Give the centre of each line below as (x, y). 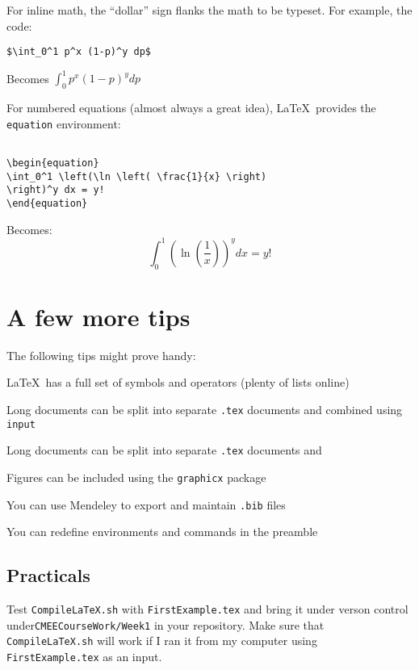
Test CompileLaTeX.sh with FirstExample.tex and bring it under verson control (207, 608)
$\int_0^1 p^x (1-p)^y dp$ (79, 52)
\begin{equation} (53, 163)
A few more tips (98, 316)
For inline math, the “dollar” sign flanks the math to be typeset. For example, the (209, 10)
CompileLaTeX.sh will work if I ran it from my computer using (162, 641)
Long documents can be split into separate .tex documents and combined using (205, 409)
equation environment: (64, 123)
